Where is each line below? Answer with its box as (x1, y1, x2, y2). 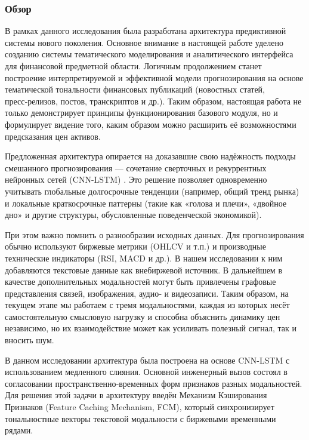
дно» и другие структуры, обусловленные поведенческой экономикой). (5, 208, 262, 221)
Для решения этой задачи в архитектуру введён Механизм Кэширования (5, 389, 267, 401)
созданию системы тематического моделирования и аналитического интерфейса (5, 48, 293, 60)
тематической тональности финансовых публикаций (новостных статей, (5, 83, 265, 96)
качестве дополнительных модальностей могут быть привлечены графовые (5, 275, 276, 288)
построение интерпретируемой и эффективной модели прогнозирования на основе (5, 71, 304, 84)
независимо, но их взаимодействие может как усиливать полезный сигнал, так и (5, 322, 297, 334)
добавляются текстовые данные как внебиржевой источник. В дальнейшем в (5, 263, 283, 276)
